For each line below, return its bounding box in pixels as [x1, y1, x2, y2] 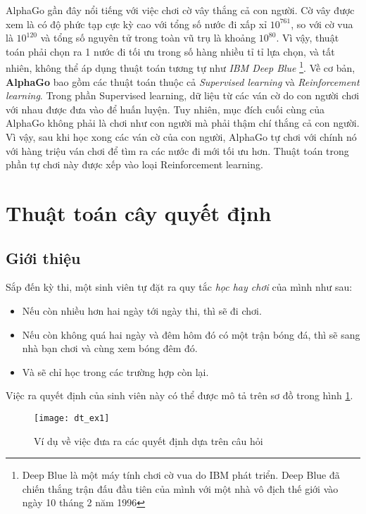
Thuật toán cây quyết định [6, 198, 272, 227]
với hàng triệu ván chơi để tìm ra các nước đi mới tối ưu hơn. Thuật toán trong [6, 143, 349, 158]
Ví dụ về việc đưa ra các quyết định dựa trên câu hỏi [34, 433, 263, 448]
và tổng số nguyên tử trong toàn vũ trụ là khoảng [40, 30, 256, 45]
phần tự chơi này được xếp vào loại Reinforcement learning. [6, 157, 263, 172]
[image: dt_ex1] [34, 413, 110, 423]
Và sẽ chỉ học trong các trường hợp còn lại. [22, 364, 209, 379]
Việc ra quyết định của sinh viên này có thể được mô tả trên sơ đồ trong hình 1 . [6, 388, 353, 403]
